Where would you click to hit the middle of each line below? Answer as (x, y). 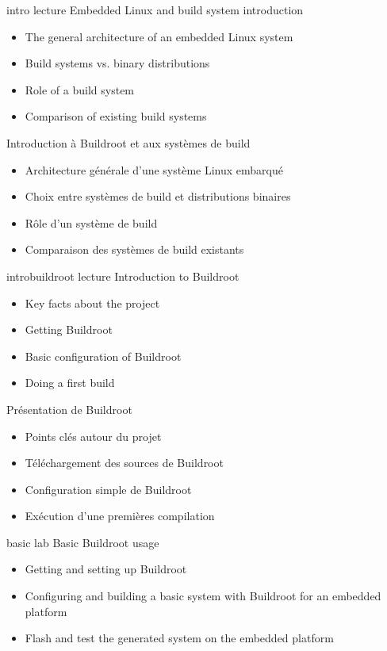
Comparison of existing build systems (116, 116)
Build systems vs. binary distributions (117, 63)
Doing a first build (70, 383)
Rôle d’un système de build (91, 222)
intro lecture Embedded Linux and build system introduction (155, 10)
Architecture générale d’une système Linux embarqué (154, 169)
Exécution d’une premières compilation (120, 516)
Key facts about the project (92, 303)
